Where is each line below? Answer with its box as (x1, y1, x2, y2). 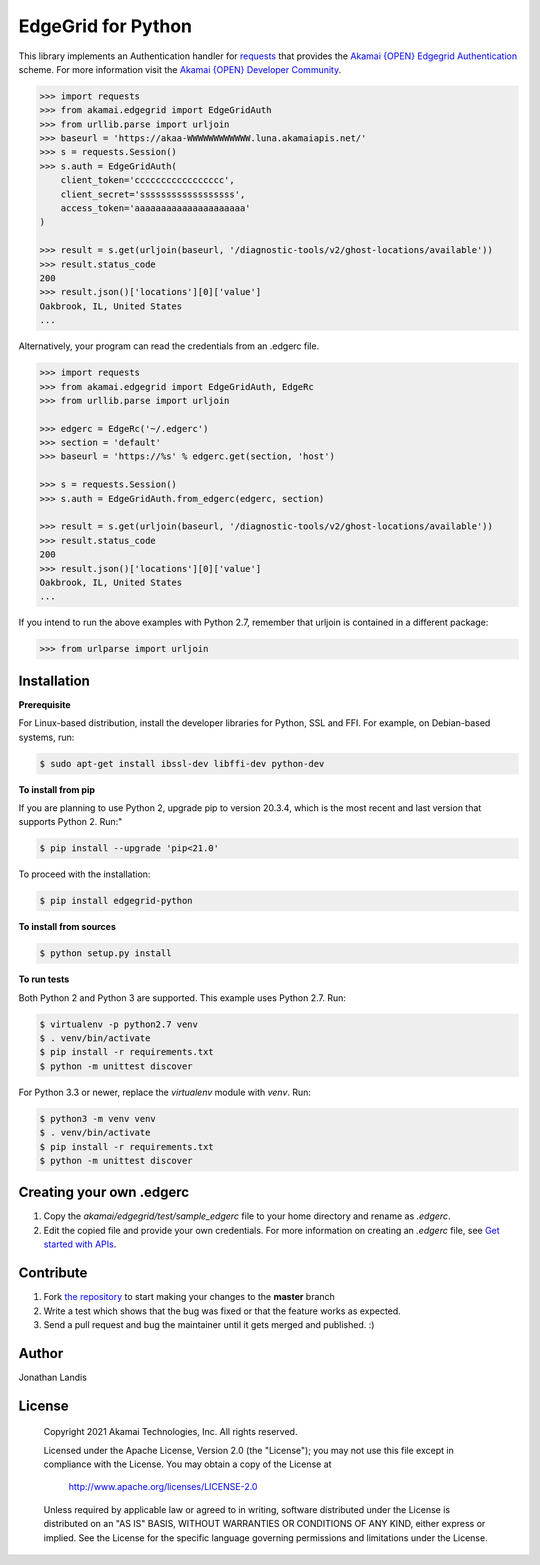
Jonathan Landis (18, 1371, 87, 1383)
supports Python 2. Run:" (18, 816, 123, 828)
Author (18, 1345, 64, 1362)
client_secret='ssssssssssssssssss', (60, 188, 246, 200)
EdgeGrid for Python (18, 15, 193, 37)
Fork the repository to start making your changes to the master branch (43, 1291, 335, 1303)
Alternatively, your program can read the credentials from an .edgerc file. (18, 340, 320, 352)
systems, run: (18, 731, 75, 743)
